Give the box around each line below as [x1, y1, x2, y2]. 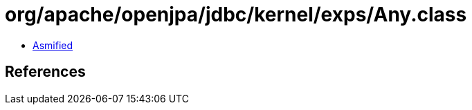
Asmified [33, 39, 73, 51]
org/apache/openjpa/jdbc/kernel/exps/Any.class [5, 3, 467, 26]
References [5, 63, 86, 81]
